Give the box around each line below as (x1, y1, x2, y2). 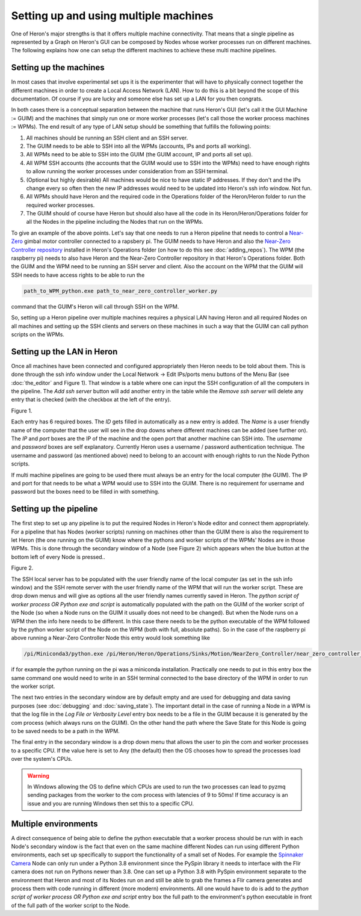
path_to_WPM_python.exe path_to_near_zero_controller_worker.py (23, 287, 218, 294)
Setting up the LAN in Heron (11, 346, 118, 357)
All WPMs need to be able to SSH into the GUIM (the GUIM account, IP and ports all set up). (26, 151, 253, 158)
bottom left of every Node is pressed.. (11, 553, 105, 561)
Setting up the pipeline (11, 504, 98, 514)
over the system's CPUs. (11, 755, 73, 763)
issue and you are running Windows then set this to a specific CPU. (27, 800, 194, 807)
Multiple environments (11, 819, 98, 829)
